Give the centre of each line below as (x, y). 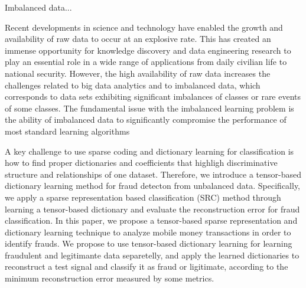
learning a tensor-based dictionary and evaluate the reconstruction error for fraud (152, 209)
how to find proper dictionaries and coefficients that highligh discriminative (141, 163)
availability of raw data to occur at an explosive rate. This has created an (138, 39)
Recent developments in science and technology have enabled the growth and (144, 27)
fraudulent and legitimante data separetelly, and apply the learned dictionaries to (152, 255)
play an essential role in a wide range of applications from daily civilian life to (146, 62)
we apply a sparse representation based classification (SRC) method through (143, 197)
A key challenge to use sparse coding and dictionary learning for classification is (149, 151)
